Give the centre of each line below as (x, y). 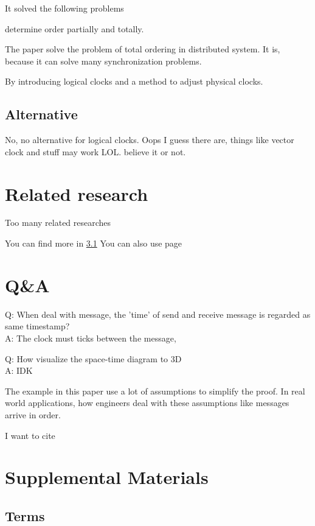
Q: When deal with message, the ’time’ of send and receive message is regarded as (158, 314)
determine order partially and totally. (74, 28)
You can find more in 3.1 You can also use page (94, 243)
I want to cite (30, 435)
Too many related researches (58, 223)
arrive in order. (33, 414)
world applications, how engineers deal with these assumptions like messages (147, 403)
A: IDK (19, 370)
